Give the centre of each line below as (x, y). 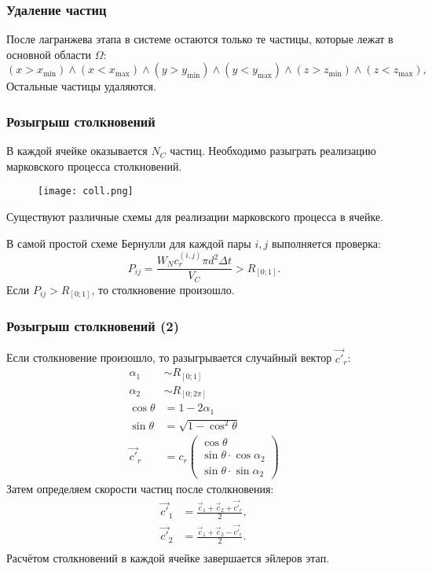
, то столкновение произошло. (163, 289)
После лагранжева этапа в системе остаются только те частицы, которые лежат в (200, 39)
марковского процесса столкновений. (94, 166)
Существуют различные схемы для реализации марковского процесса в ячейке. (195, 217)
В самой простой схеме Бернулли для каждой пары (129, 243)
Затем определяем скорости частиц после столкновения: (140, 489)
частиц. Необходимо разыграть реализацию (273, 151)
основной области (49, 54)
